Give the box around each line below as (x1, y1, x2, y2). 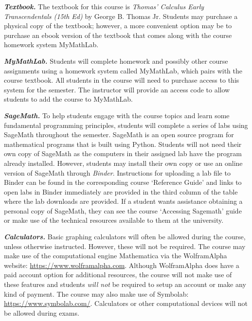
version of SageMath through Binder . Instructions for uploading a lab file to (4, 167, 231, 178)
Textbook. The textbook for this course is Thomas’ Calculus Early (4, 1, 204, 11)
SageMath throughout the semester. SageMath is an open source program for (4, 129, 234, 140)
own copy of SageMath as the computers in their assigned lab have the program (4, 148, 242, 159)
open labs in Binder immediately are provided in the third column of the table (4, 186, 238, 196)
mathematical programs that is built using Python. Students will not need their (4, 139, 242, 149)
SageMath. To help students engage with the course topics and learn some (4, 110, 230, 120)
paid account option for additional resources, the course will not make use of (4, 269, 232, 280)
